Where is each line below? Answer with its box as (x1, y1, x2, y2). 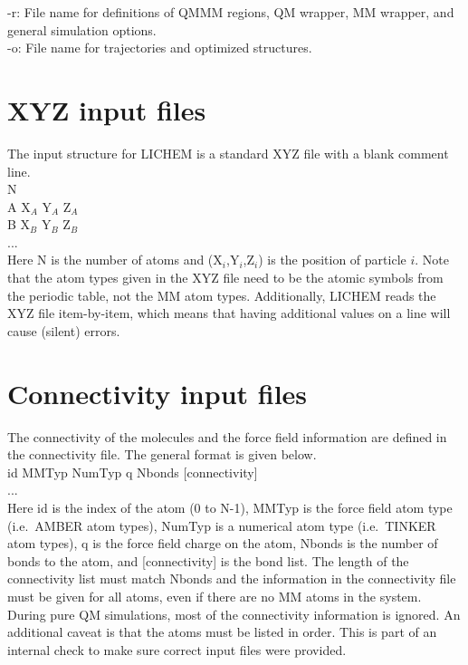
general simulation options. (7, 20, 157, 39)
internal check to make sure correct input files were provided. (7, 640, 347, 659)
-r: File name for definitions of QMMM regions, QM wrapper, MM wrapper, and (7, 3, 454, 21)
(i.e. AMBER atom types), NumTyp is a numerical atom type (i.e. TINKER (7, 516, 436, 535)
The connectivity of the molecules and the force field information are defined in (7, 427, 447, 446)
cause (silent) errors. (7, 321, 120, 340)
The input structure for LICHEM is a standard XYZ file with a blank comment (7, 143, 449, 162)
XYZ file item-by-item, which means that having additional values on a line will (7, 304, 451, 323)
